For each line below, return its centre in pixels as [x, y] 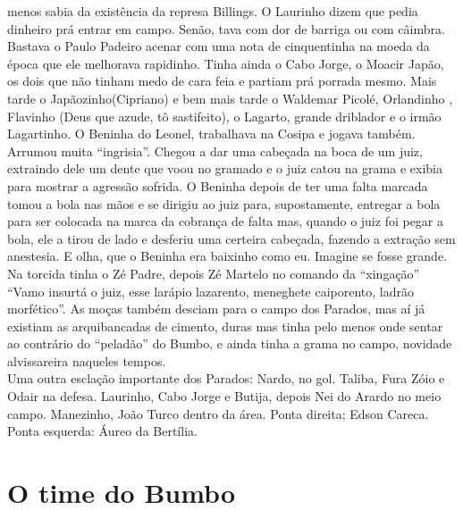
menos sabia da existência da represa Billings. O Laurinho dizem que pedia [213, 11]
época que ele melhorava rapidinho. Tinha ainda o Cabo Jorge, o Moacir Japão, [226, 63]
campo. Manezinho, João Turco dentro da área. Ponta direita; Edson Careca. [218, 413]
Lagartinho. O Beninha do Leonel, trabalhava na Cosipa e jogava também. [211, 134]
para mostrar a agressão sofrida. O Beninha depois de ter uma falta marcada [218, 185]
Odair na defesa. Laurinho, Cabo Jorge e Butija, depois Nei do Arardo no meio [224, 396]
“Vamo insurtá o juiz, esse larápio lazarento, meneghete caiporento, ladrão [211, 291]
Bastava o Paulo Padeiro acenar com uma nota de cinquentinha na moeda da [219, 46]
